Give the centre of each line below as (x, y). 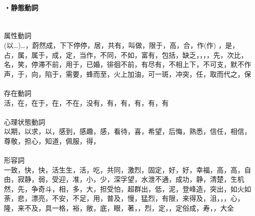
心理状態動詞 (25, 121)
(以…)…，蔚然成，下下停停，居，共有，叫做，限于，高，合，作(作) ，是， (122, 45)
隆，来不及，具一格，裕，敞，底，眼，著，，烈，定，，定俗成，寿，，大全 (119, 208)
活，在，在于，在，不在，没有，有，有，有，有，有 (86, 102)
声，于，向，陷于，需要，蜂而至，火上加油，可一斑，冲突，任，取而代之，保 (127, 74)
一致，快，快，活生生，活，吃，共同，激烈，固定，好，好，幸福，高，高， (124, 169)
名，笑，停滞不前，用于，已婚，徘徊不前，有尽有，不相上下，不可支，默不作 (127, 64)
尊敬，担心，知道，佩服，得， (52, 140)
